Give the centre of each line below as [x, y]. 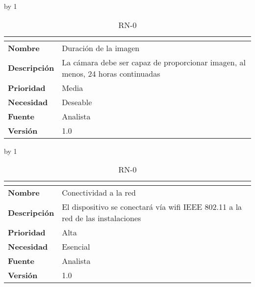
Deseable [77, 102]
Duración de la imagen [101, 48]
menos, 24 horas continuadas [111, 73]
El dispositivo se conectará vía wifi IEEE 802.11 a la [152, 207]
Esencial [76, 247]
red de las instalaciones [102, 218]
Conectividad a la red [99, 193]
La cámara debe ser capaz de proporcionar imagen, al [154, 62]
